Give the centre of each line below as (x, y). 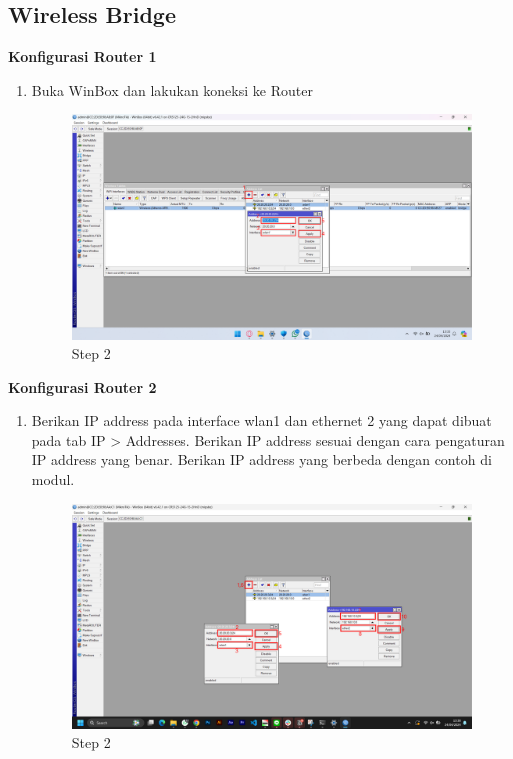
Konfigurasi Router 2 (82, 386)
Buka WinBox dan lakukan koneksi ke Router (172, 89)
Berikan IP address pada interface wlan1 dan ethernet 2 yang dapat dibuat (261, 420)
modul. (53, 479)
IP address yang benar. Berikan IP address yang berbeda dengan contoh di (261, 459)
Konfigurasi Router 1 (82, 56)
